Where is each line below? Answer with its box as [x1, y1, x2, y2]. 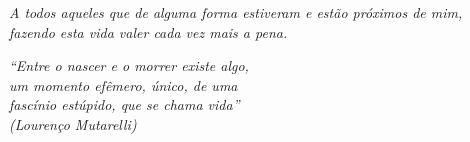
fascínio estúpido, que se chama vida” [9, 94, 240, 115]
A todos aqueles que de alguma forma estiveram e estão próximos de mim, [9, 2, 463, 22]
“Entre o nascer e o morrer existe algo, [9, 55, 249, 76]
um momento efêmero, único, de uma [9, 74, 238, 95]
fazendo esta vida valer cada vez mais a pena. [9, 21, 288, 42]
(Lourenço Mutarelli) [9, 113, 137, 134]
